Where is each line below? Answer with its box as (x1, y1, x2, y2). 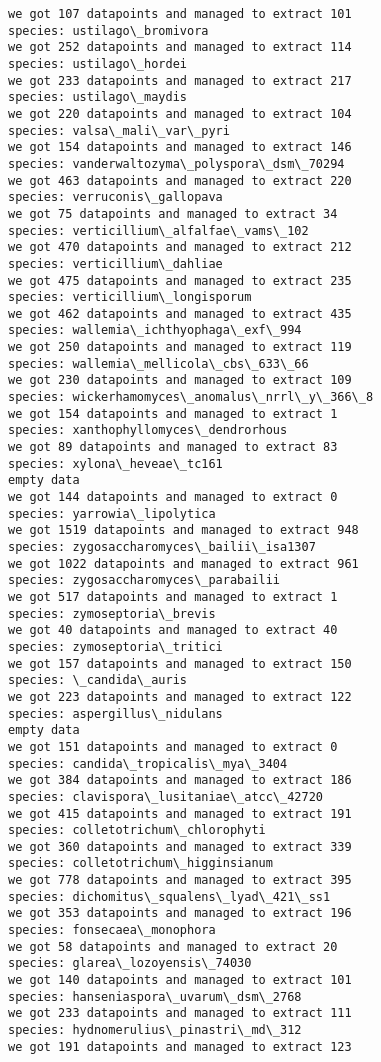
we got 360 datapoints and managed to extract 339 (8, 839, 352, 854)
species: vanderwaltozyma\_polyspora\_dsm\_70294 (8, 156, 345, 171)
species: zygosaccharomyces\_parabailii (8, 573, 281, 588)
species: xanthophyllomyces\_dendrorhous (8, 423, 288, 438)
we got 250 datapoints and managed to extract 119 (8, 340, 352, 355)
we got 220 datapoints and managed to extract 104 (8, 106, 352, 121)
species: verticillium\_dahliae (8, 256, 223, 271)
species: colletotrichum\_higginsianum (8, 856, 273, 871)
